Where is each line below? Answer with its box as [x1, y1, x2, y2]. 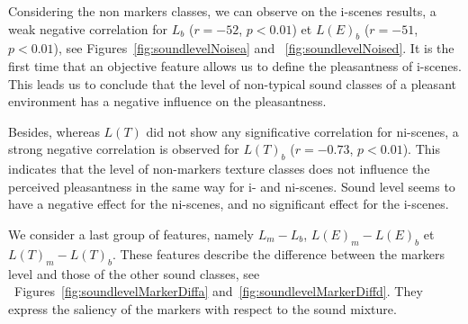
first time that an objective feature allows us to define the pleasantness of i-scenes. [8, 56, 462, 75]
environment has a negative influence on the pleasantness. [8, 92, 327, 111]
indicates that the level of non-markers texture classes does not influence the [8, 159, 430, 178]
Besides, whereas [8, 121, 100, 140]
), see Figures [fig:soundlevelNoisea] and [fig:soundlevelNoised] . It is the [53, 39, 454, 58]
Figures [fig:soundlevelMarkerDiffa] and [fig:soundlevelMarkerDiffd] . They [13, 282, 423, 301]
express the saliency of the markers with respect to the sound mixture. [8, 299, 397, 318]
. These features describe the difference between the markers [112, 244, 445, 263]
